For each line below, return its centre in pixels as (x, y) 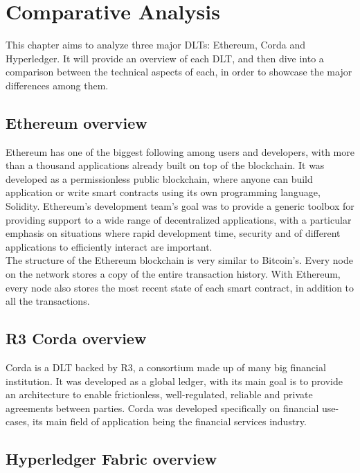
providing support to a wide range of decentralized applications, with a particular (179, 219)
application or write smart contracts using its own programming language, (163, 192)
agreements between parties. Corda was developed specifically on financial (162, 408)
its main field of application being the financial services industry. (170, 421)
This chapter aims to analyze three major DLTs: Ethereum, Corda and (156, 45)
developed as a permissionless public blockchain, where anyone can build (159, 178)
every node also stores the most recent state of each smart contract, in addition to (180, 287)
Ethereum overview (76, 122)
